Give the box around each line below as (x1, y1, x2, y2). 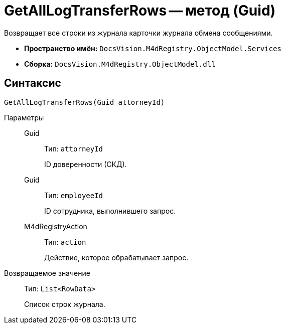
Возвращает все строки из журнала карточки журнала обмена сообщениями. (4, 28, 273, 37)
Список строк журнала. (24, 299, 105, 308)
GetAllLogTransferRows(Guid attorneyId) (4, 98, 165, 106)
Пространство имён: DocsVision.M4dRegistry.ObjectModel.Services (24, 44, 281, 53)
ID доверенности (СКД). (44, 159, 127, 169)
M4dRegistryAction (24, 222, 87, 231)
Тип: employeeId (44, 191, 103, 200)
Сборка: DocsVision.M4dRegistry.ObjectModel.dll (24, 59, 216, 68)
